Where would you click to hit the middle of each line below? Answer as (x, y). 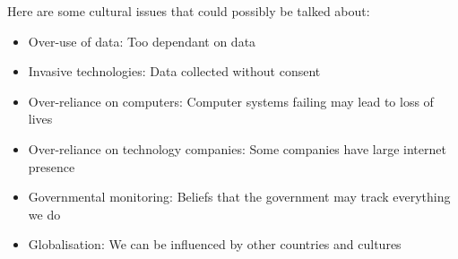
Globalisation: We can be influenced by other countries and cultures (215, 244)
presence (52, 166)
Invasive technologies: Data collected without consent (174, 71)
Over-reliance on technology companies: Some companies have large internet (237, 148)
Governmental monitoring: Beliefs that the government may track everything (239, 197)
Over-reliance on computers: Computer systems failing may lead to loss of (231, 101)
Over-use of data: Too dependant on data (142, 41)
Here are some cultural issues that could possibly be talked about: (189, 11)
